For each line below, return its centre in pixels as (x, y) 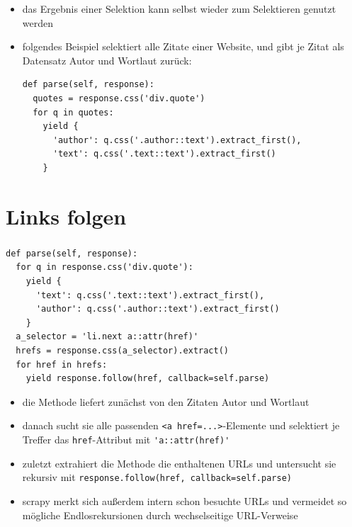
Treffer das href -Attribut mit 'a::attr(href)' (126, 440)
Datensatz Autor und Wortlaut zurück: (107, 60)
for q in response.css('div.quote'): (104, 267)
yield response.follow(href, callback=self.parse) (148, 379)
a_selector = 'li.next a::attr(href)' (107, 337)
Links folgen (66, 216)
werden (38, 22)
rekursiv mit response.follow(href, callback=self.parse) (157, 477)
